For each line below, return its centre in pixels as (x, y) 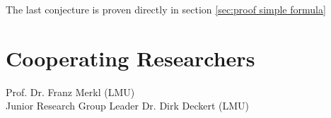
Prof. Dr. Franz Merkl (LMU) (70, 92)
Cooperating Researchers (130, 58)
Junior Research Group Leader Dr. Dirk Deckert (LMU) (128, 106)
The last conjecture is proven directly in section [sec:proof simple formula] (166, 9)
